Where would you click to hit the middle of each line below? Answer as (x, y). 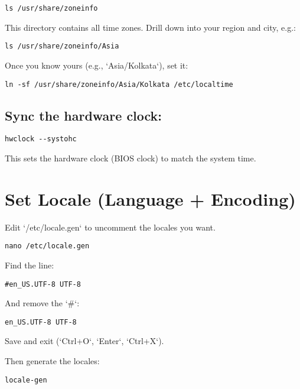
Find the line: (30, 265)
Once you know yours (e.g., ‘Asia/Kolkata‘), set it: (97, 65)
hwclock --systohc (41, 139)
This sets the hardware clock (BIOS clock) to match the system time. (131, 158)
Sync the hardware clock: (84, 115)
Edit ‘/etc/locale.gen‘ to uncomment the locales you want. (110, 227)
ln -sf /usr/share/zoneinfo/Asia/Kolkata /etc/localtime (119, 84)
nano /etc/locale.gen (47, 246)
